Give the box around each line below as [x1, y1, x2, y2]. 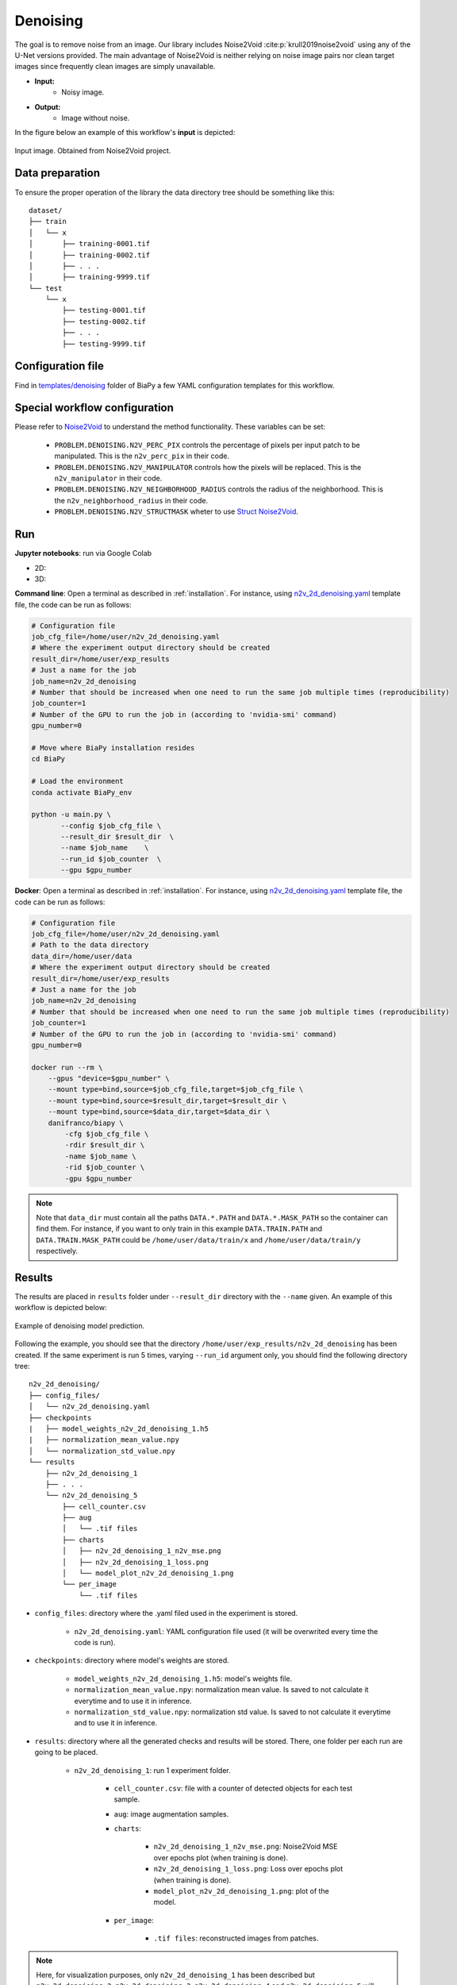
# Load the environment [31, 777, 125, 786]
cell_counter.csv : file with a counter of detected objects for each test [113, 1783, 353, 1793]
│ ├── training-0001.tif [29, 239, 151, 249]
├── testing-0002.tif [62, 317, 147, 326]
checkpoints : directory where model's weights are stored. [34, 1655, 229, 1665]
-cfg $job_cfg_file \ [64, 1130, 149, 1139]
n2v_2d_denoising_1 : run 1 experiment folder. [74, 1765, 232, 1775]
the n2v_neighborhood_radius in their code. [54, 495, 209, 505]
